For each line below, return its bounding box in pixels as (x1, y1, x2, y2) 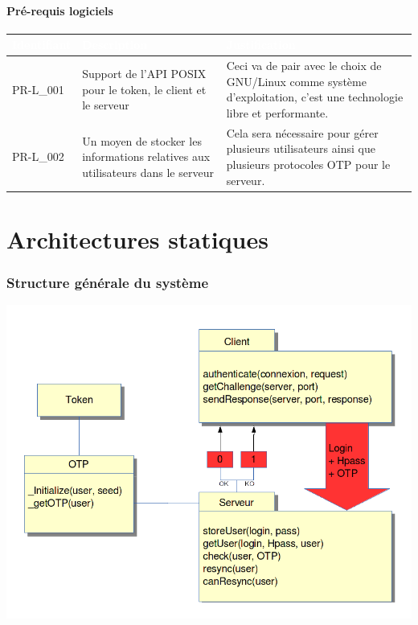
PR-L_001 (12, 80, 64, 97)
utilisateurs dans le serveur (82, 163, 214, 180)
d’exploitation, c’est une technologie (226, 88, 404, 105)
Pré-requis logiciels (6, 2, 113, 19)
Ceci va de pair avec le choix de (226, 57, 382, 74)
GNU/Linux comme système (226, 72, 367, 89)
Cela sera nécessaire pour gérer (226, 124, 379, 141)
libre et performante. (226, 104, 329, 121)
